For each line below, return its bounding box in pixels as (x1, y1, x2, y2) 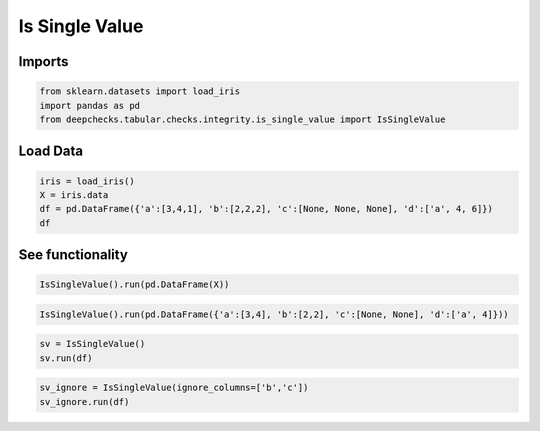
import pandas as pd (39, 100, 140, 111)
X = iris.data (39, 189, 109, 200)
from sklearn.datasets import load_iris (39, 86, 240, 97)
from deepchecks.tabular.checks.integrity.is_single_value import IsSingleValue (39, 113, 446, 125)
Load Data (18, 143, 84, 160)
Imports (18, 53, 69, 70)
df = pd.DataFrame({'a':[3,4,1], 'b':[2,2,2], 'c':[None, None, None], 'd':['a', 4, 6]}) (39, 203, 494, 215)
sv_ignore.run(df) (39, 396, 130, 407)
